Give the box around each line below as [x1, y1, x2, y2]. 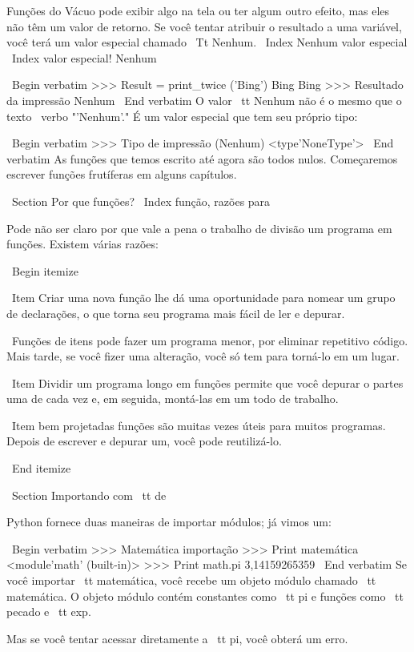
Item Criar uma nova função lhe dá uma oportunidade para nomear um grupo [11, 289, 396, 306]
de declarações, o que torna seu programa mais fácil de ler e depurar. [6, 304, 345, 321]
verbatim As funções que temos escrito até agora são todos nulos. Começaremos [6, 150, 398, 167]
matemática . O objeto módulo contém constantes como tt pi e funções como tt [6, 587, 404, 604]
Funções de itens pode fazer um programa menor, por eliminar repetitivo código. [11, 332, 408, 348]
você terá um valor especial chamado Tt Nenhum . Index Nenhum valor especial [6, 34, 408, 50]
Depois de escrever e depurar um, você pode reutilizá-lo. [6, 433, 282, 449]
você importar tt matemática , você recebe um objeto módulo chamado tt [6, 572, 376, 589]
